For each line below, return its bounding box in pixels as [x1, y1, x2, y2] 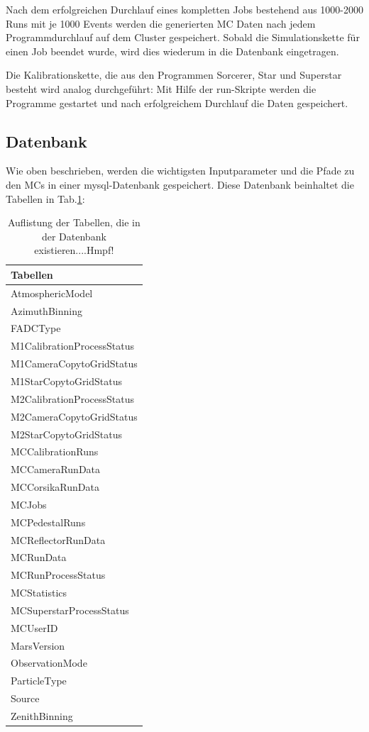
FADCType [11, 321, 61, 335]
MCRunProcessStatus [11, 567, 106, 582]
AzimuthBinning [11, 303, 82, 318]
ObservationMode [11, 655, 87, 670]
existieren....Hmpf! [34, 243, 114, 257]
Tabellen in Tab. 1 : [6, 191, 85, 206]
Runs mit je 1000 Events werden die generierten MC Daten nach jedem [6, 16, 316, 30]
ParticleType [11, 673, 67, 688]
